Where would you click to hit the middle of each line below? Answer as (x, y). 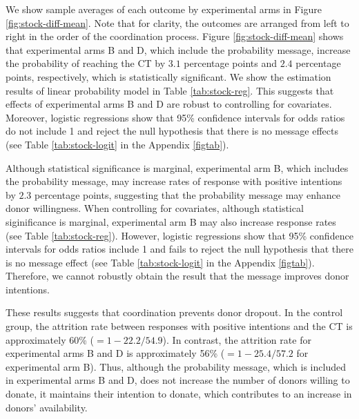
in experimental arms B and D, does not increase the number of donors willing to (178, 380)
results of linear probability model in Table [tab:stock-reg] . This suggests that (170, 90)
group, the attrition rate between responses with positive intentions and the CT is (179, 326)
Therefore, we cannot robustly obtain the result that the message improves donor (177, 276)
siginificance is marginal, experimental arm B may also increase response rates (171, 221)
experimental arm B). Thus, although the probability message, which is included (176, 366)
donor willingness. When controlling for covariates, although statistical (155, 208)
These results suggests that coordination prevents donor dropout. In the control (174, 312)
